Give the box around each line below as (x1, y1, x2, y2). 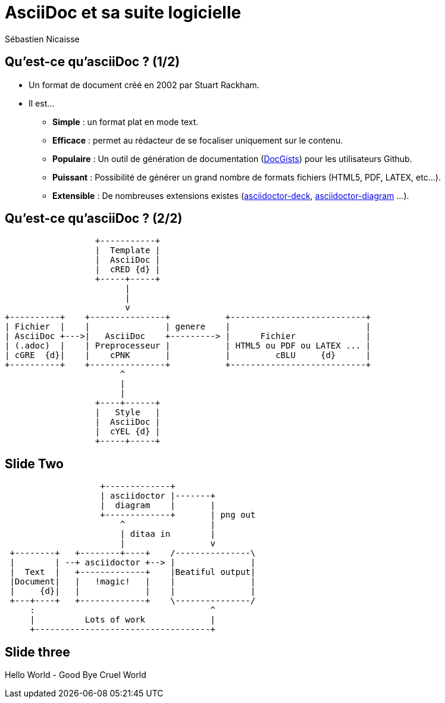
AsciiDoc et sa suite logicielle (5, 2, 242, 23)
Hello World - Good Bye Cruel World (5, 670, 146, 680)
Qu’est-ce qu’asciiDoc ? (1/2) (5, 54, 180, 70)
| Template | (95, 245, 161, 256)
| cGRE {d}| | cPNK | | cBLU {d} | (5, 350, 371, 360)
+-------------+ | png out (100, 510, 256, 520)
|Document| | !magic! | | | (10, 577, 256, 587)
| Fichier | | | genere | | (5, 322, 371, 332)
